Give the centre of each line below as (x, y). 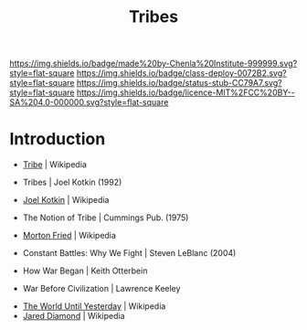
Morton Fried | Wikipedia (69, 236)
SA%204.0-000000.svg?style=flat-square (89, 102)
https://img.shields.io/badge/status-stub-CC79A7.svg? (179, 83)
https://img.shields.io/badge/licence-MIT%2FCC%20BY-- (185, 92)
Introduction (58, 139)
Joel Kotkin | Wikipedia (66, 200)
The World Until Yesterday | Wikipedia (94, 306)
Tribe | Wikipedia (54, 165)
